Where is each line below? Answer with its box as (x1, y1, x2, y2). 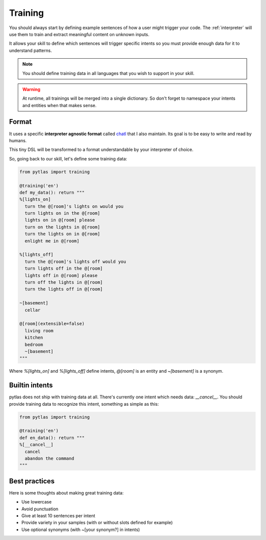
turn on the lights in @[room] (25, 224, 100, 230)
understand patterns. (9, 47, 52, 53)
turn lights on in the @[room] (25, 210, 100, 216)
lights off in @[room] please (25, 272, 98, 278)
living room (25, 328, 54, 333)
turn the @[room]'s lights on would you (25, 203, 124, 209)
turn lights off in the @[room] (25, 266, 103, 271)
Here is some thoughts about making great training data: (9, 490, 124, 496)
